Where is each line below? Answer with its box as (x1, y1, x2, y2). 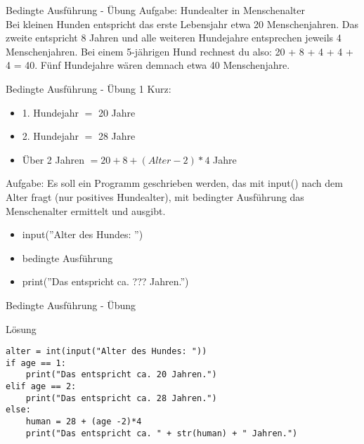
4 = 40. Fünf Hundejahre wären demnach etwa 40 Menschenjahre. (6, 58, 290, 72)
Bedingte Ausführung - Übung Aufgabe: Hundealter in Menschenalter (6, 3, 305, 17)
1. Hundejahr (22, 105, 79, 119)
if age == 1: (6, 358, 66, 368)
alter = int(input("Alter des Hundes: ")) (6, 346, 207, 357)
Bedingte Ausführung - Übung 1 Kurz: (6, 81, 171, 96)
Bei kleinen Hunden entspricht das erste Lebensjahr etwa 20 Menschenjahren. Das (6, 16, 359, 31)
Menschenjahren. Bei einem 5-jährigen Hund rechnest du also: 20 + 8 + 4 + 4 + (6, 44, 353, 58)
